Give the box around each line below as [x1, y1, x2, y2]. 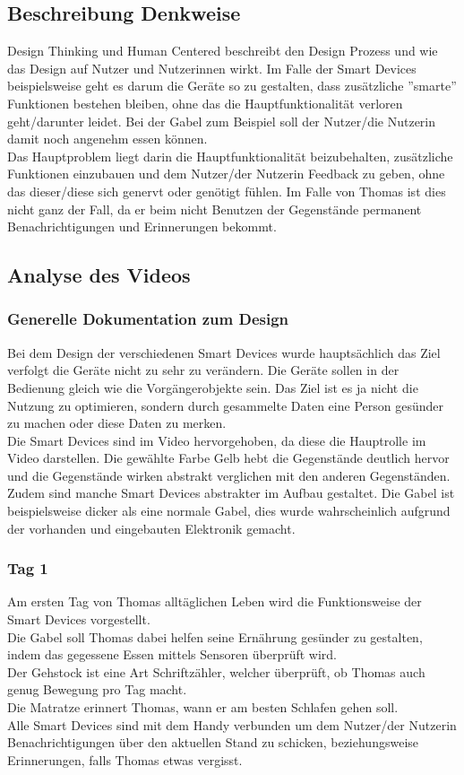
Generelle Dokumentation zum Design [7, 308, 289, 330]
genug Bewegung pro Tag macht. [7, 680, 187, 699]
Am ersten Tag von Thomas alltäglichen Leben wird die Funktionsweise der [7, 592, 422, 611]
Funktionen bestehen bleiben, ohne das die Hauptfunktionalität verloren [7, 93, 403, 112]
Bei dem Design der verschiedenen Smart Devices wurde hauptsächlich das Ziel [7, 343, 441, 361]
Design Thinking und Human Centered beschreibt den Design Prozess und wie [7, 41, 438, 60]
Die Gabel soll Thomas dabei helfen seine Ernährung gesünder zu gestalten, [7, 627, 423, 646]
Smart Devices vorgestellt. [7, 610, 150, 629]
